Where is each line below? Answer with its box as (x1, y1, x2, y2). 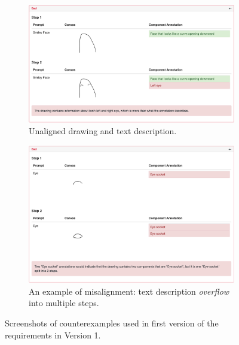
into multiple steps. (29, 296, 99, 309)
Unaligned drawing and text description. (29, 125, 177, 137)
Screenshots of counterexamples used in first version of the (5, 316, 219, 329)
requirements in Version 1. (5, 328, 101, 341)
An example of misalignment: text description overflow (29, 285, 229, 297)
